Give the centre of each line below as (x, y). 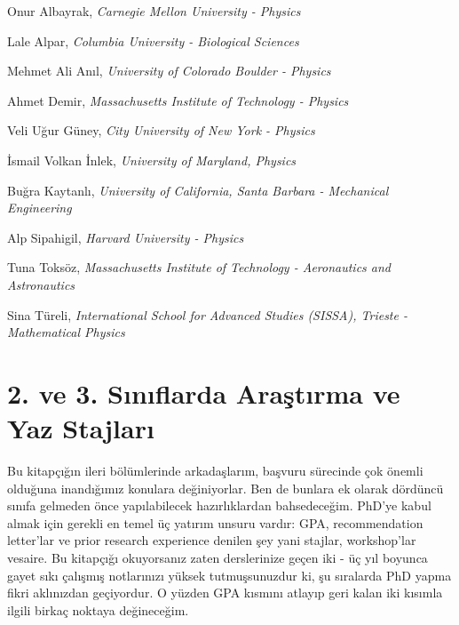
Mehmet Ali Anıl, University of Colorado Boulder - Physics (169, 71)
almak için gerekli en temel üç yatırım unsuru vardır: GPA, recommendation (215, 522)
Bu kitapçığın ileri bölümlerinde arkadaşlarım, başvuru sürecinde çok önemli (215, 471)
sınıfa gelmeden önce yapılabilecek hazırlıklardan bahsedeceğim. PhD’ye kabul (219, 505)
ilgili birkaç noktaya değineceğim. (98, 609)
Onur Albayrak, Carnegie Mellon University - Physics (154, 11)
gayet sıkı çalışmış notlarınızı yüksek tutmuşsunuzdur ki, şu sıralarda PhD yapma (229, 575)
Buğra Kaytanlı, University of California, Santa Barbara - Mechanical (198, 190)
